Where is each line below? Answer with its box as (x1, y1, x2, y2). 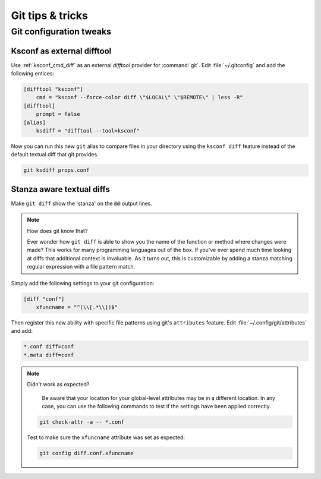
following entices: (11, 70, 55, 77)
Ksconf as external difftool (11, 46, 112, 56)
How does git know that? (27, 227, 88, 234)
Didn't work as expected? (27, 381, 90, 388)
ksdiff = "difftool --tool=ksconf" (36, 128, 140, 134)
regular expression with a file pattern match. (27, 263, 136, 270)
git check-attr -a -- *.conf (39, 418, 125, 425)
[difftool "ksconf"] (23, 86, 83, 93)
